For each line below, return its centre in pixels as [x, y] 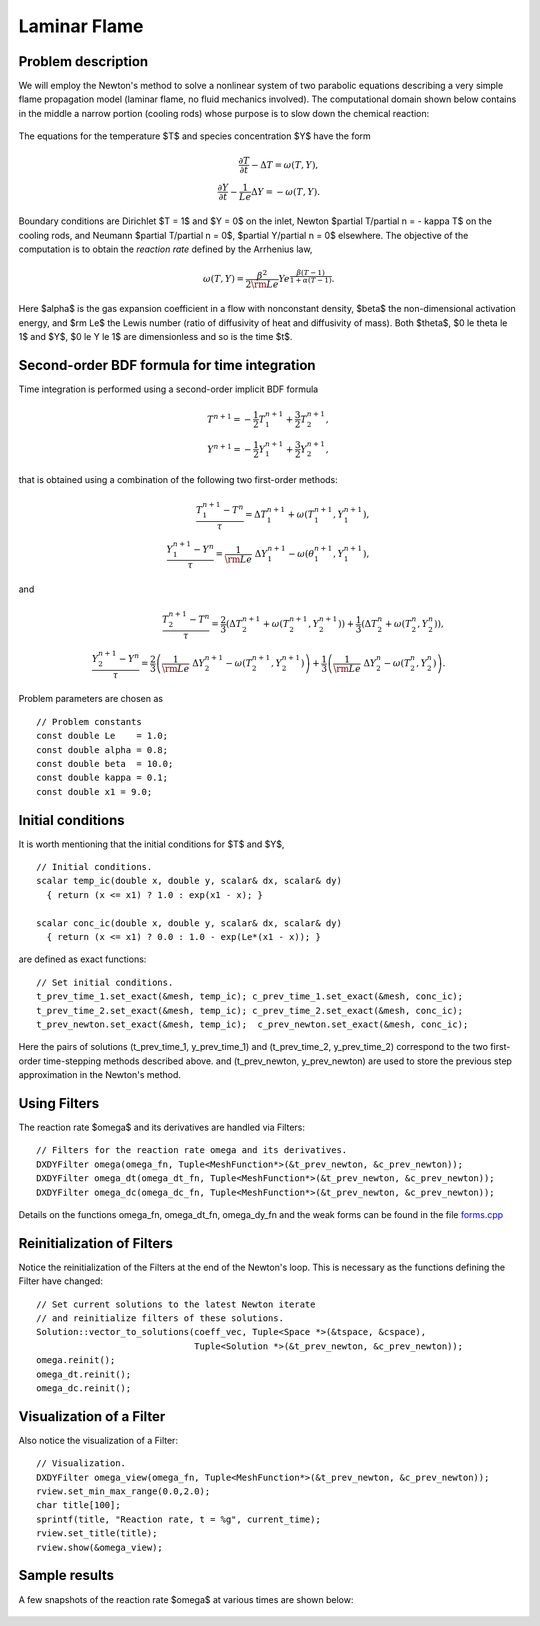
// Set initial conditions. [105, 982]
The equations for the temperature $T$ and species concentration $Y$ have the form [195, 136]
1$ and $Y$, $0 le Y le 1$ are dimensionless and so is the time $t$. [155, 336]
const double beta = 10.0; [105, 763]
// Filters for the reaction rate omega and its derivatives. [192, 1150]
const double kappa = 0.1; [102, 778]
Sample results [66, 1575]
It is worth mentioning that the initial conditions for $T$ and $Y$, [151, 844]
